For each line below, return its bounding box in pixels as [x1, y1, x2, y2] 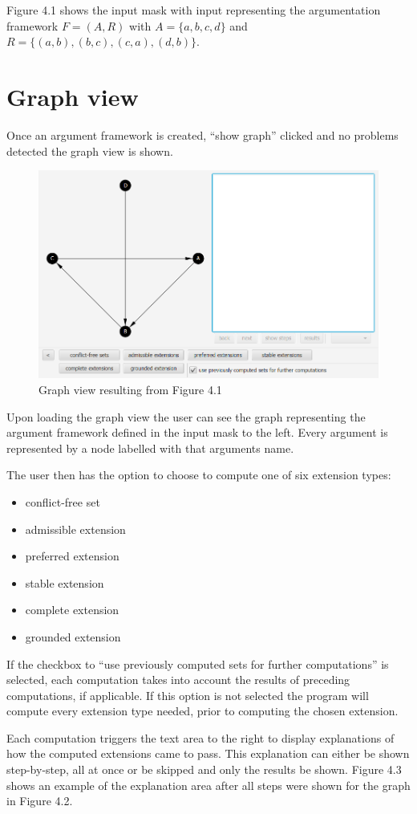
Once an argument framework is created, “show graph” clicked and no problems [6, 126, 399, 143]
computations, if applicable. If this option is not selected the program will [6, 686, 369, 703]
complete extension [25, 601, 119, 618]
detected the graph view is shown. [6, 142, 173, 159]
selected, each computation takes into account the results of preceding [6, 671, 350, 688]
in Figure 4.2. [6, 792, 73, 809]
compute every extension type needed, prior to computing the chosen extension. [6, 702, 399, 719]
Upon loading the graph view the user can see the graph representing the [6, 408, 366, 425]
